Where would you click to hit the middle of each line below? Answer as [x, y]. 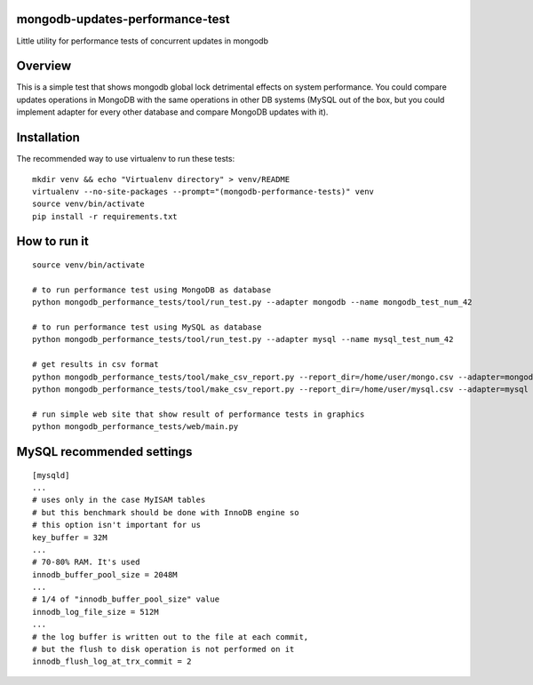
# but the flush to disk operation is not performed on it [163, 649]
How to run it [52, 241]
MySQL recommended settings [104, 452]
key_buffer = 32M [70, 537]
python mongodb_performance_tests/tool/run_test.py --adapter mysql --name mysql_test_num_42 [243, 339]
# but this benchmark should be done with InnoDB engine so [166, 512]
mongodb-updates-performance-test [123, 19]
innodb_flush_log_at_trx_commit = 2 [112, 661]
